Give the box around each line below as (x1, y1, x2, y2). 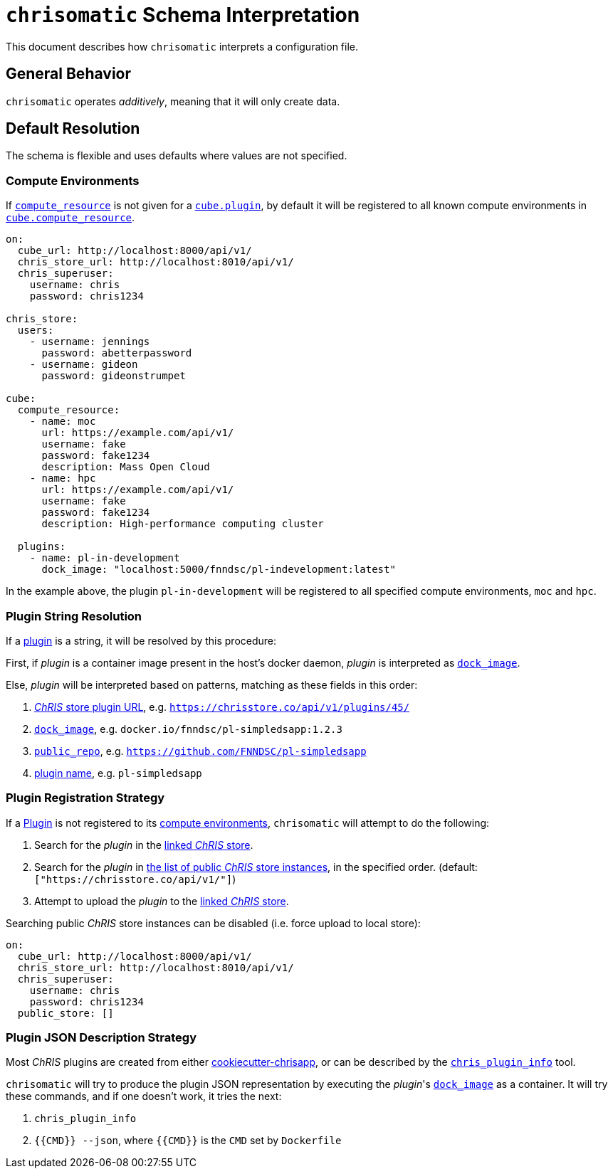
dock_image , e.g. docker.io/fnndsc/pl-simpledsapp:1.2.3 (34, 722, 342, 735)
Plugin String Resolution (6, 608, 142, 623)
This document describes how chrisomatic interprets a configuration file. (6, 40, 359, 53)
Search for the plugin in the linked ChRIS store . (34, 838, 253, 851)
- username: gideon (29, 359, 138, 371)
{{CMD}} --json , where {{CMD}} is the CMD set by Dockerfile (34, 1134, 342, 1147)
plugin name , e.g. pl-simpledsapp (34, 766, 202, 779)
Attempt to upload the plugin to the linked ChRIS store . (34, 894, 289, 907)
